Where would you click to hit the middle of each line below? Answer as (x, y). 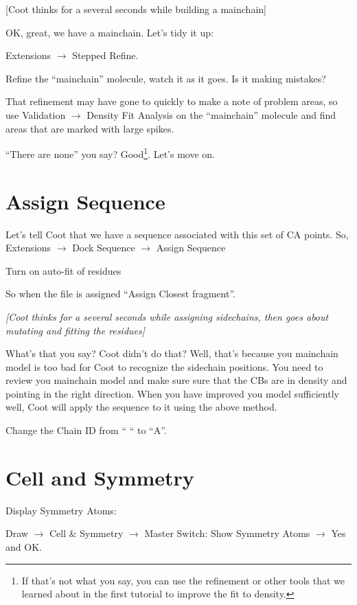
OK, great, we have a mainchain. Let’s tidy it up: (110, 32)
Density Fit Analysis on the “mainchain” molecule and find (211, 114)
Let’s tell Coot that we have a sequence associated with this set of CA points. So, (177, 234)
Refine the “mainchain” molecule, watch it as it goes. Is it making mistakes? (166, 78)
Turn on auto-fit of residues (64, 270)
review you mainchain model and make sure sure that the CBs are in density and (176, 380)
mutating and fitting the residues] (76, 330)
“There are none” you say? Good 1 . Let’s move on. (111, 153)
